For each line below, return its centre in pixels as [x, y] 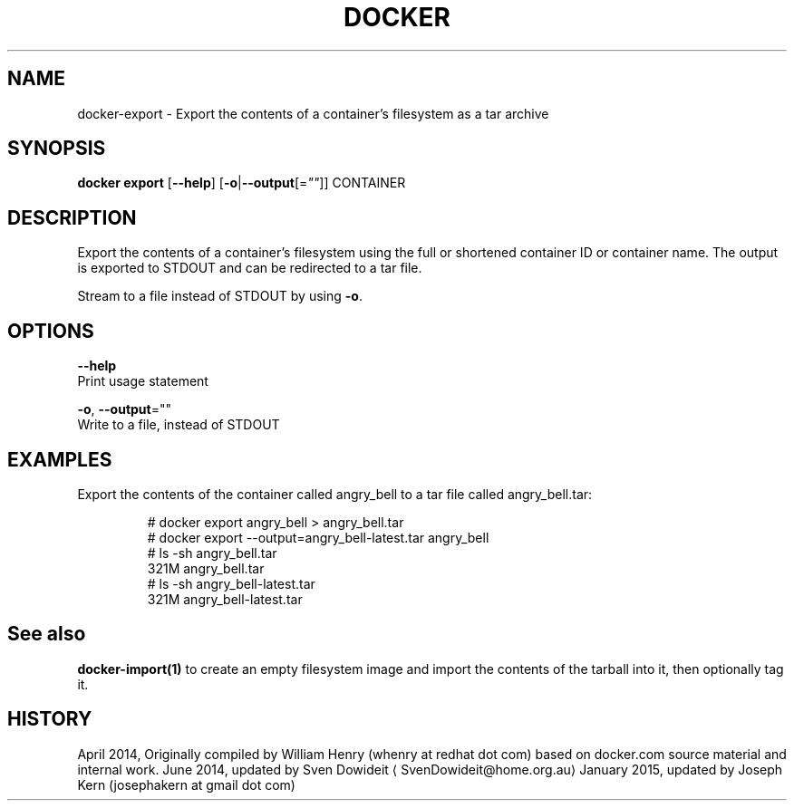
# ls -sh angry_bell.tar [212, 553]
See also [47, 634]
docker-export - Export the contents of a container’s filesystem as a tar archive [313, 113]
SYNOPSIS [57, 149]
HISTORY [50, 719]
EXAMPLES [60, 459]
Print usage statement [143, 381]
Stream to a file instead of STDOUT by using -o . [220, 296]
